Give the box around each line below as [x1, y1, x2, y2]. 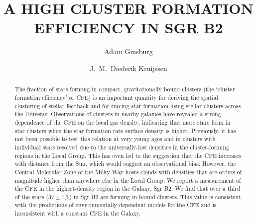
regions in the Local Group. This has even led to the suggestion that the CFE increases [14, 151, 242, 159]
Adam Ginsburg [104, 46, 153, 57]
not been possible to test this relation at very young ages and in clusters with [14, 135, 216, 143]
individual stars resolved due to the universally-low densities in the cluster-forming [14, 143, 229, 151]
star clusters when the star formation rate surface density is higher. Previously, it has [14, 126, 236, 135]
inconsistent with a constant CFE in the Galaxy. [14, 209, 141, 218]
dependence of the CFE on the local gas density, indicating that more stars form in [14, 118, 231, 126]
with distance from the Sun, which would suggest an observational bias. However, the [14, 159, 236, 168]
